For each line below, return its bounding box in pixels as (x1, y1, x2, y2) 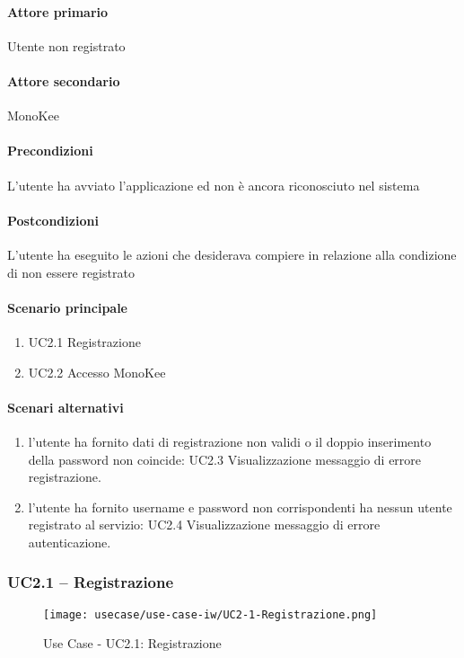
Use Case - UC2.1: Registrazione (43, 634, 222, 653)
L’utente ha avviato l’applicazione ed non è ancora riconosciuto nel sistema (7, 175, 420, 194)
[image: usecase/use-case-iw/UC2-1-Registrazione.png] (43, 608, 378, 621)
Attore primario (7, 2, 109, 21)
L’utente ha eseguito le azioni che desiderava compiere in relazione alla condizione (7, 245, 457, 263)
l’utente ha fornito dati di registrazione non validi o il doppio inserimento (28, 431, 432, 450)
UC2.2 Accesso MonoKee (28, 362, 166, 381)
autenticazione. (28, 532, 111, 551)
